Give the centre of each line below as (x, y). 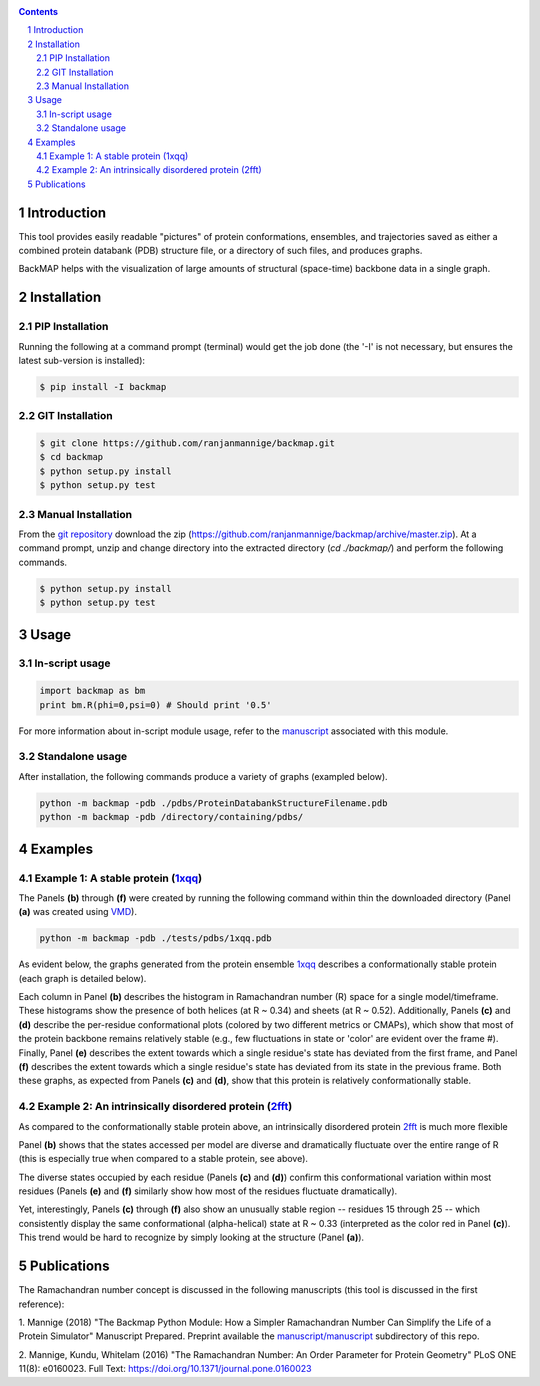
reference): (41, 1304)
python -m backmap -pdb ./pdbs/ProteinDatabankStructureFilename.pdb (213, 803)
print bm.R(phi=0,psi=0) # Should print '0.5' (155, 704)
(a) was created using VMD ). (77, 912)
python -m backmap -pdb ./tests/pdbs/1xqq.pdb (155, 938)
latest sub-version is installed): (81, 360)
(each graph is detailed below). (82, 978)
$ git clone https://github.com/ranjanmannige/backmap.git (187, 443)
